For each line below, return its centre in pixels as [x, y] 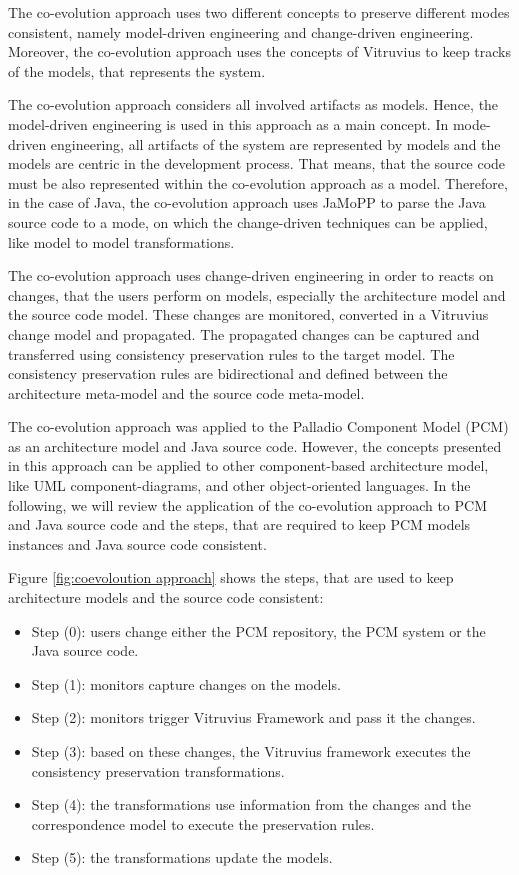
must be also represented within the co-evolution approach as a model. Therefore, [258, 182]
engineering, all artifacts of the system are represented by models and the [275, 143]
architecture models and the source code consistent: [166, 597]
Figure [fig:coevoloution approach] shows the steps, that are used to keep [231, 577]
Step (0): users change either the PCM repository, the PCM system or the [258, 630]
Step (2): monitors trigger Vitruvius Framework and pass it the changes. [253, 717]
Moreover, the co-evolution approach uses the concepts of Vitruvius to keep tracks [259, 51]
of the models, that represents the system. [137, 70]
